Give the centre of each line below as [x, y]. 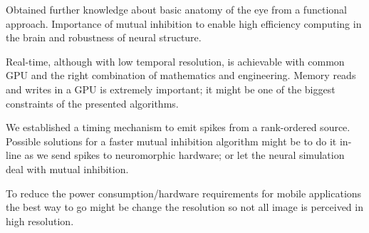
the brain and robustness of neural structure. [104, 37]
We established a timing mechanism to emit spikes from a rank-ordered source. [178, 127]
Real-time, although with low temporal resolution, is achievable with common [175, 61]
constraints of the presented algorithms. [92, 103]
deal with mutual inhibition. [67, 169]
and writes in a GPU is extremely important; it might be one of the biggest [171, 89]
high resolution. [40, 221]
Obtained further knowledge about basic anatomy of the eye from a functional [176, 9]
